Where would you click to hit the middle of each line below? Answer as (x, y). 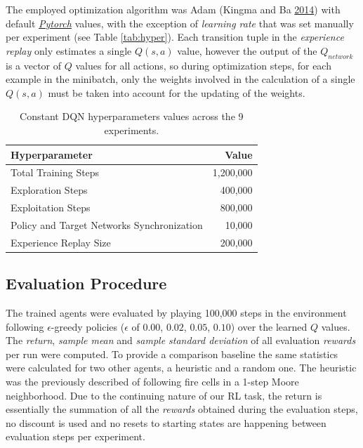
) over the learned (269, 326)
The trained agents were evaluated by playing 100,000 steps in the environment (176, 313)
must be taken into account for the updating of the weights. (177, 92)
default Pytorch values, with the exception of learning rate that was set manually (180, 23)
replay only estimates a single (69, 50)
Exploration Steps (49, 190)
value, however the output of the (247, 50)
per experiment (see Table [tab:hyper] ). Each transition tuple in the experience (175, 37)
